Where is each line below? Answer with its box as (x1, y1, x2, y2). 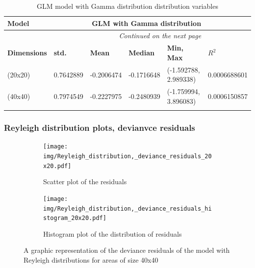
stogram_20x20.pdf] (43, 215, 106, 222)
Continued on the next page (119, 30, 202, 41)
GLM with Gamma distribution (92, 18, 202, 28)
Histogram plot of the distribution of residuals (43, 228, 182, 239)
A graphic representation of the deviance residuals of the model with (24, 245, 230, 255)
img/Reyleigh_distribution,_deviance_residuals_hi (43, 205, 212, 212)
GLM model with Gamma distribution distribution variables (37, 1, 218, 11)
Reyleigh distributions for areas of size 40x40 (24, 255, 158, 265)
